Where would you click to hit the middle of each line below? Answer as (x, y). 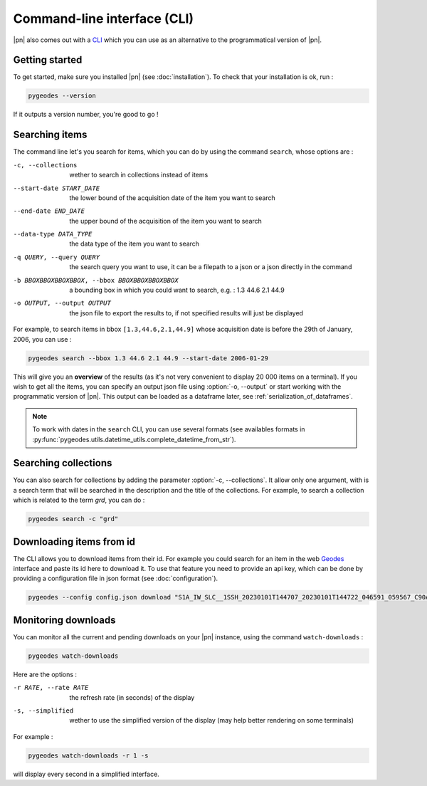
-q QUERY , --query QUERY (56, 257)
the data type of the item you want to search (134, 244)
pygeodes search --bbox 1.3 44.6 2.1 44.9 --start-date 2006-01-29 (148, 358)
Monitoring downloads (64, 620)
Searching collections (63, 463)
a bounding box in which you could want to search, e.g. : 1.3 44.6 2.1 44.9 (177, 290)
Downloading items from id (74, 541)
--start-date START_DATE (56, 188)
